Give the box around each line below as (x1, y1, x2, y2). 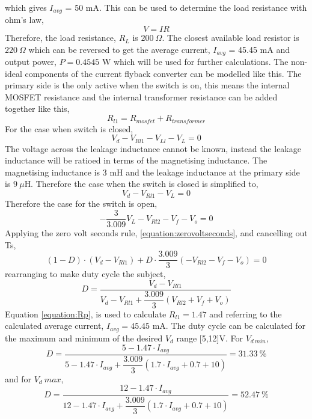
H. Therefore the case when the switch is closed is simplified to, (24, 177, 258, 190)
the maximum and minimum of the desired (5, 331, 163, 344)
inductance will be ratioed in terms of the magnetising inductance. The (5, 154, 268, 167)
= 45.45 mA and (228, 43, 290, 55)
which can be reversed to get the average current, (28, 43, 210, 55)
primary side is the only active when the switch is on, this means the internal (5, 79, 290, 91)
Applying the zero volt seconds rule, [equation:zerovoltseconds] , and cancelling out (5, 227, 308, 239)
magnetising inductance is (5, 165, 100, 178)
